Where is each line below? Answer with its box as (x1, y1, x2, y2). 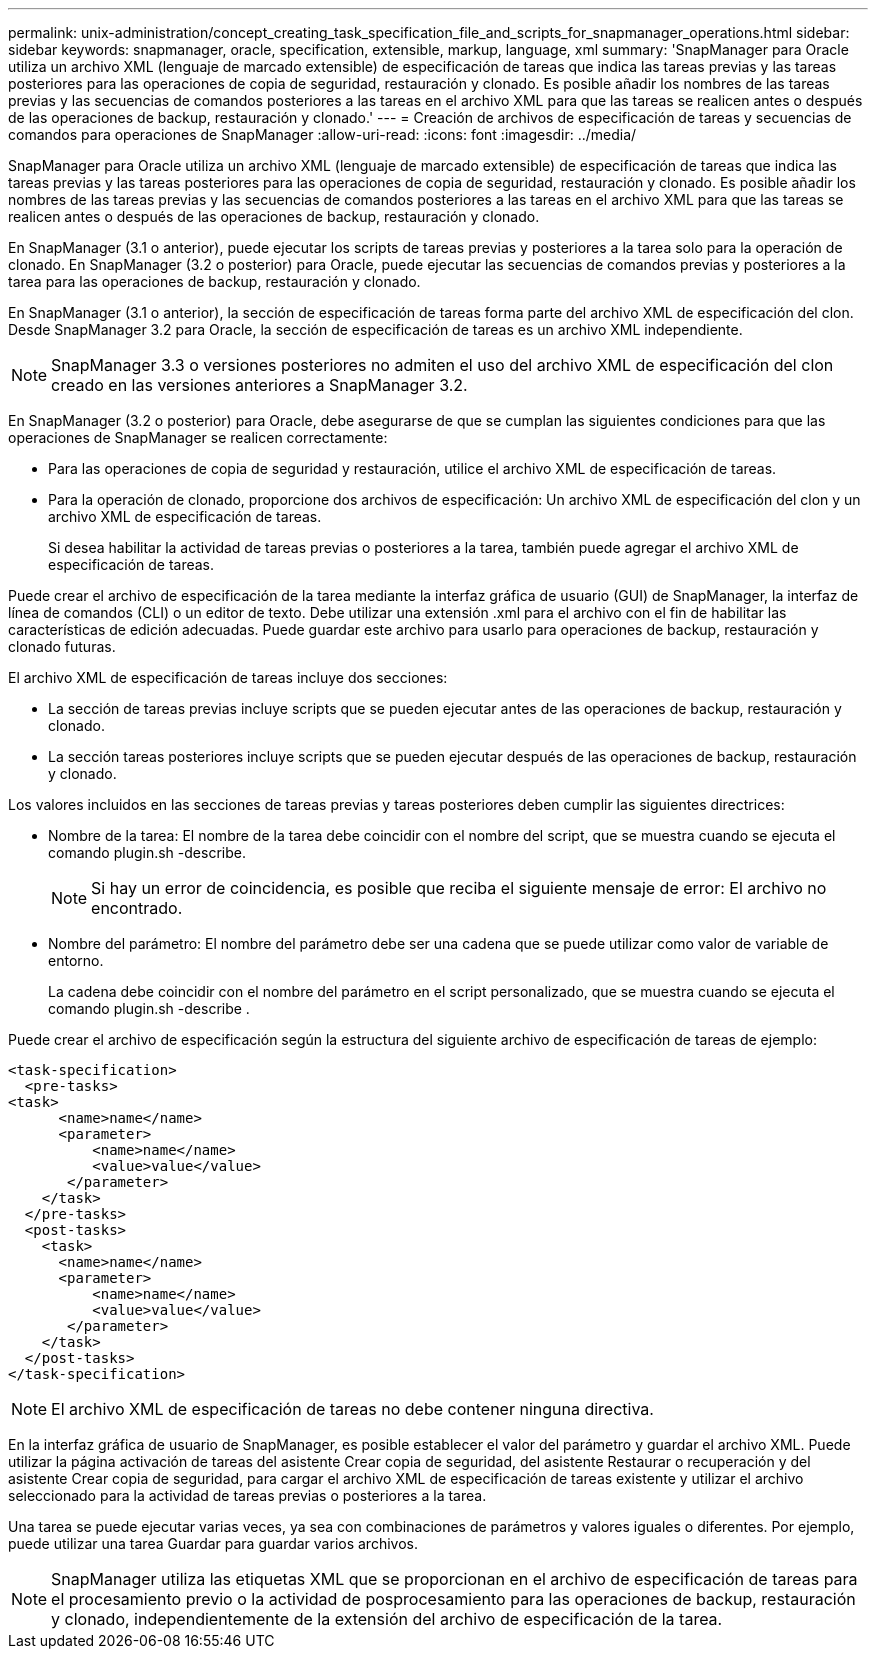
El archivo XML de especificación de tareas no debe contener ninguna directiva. (51, 1399, 654, 1419)
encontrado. (91, 898, 183, 918)
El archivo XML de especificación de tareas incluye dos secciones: (8, 669, 448, 686)
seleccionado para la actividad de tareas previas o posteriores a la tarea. (8, 1487, 487, 1504)
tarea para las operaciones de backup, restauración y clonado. (8, 273, 421, 290)
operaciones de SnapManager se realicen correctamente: (8, 429, 388, 446)
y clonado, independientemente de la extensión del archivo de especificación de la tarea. (51, 1609, 723, 1629)
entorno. (48, 952, 104, 969)
